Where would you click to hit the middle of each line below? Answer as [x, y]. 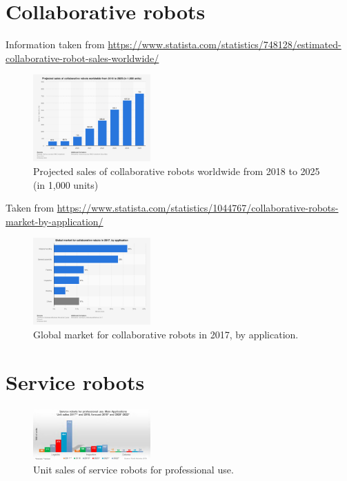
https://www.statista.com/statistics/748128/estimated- [225, 44]
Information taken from [55, 44]
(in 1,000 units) [66, 184]
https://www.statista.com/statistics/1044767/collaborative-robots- [198, 208]
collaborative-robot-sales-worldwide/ [82, 58]
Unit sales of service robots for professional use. [133, 469]
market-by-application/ [54, 221]
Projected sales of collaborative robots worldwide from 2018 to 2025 [177, 171]
